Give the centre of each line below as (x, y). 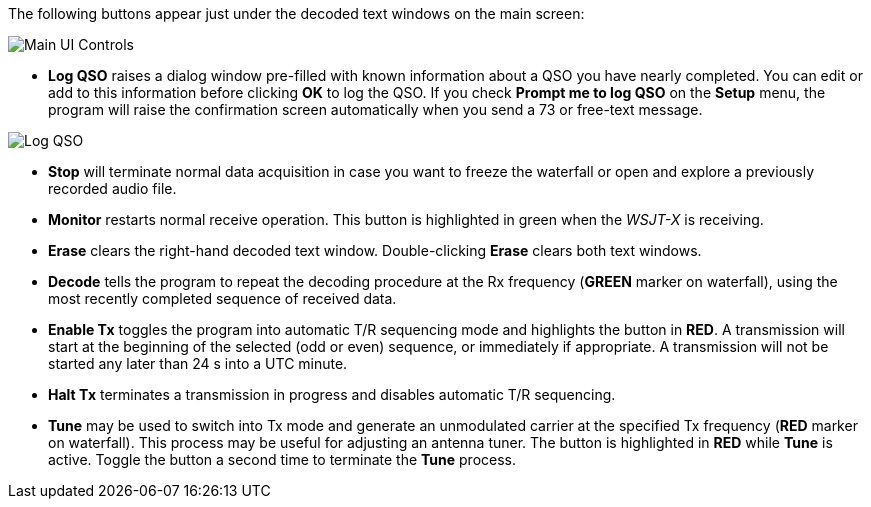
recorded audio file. (112, 188)
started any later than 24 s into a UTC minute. (198, 363)
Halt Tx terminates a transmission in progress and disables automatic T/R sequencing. (332, 394)
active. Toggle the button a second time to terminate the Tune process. (282, 459)
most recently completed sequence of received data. (222, 298)
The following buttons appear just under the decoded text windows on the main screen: (296, 13)
